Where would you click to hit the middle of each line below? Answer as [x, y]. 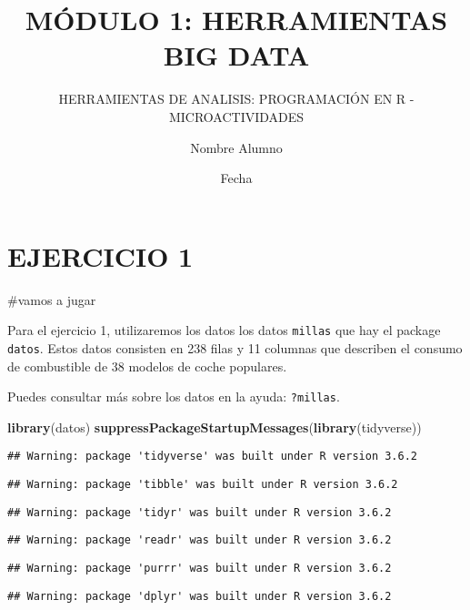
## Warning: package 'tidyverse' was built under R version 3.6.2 [213, 457]
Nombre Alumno [236, 147]
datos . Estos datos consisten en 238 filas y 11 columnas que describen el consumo [235, 347]
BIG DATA [236, 55]
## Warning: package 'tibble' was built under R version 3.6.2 [203, 485]
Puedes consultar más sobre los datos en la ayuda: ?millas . [174, 396]
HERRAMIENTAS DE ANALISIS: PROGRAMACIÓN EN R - [236, 99]
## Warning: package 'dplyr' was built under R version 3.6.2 [200, 596]
